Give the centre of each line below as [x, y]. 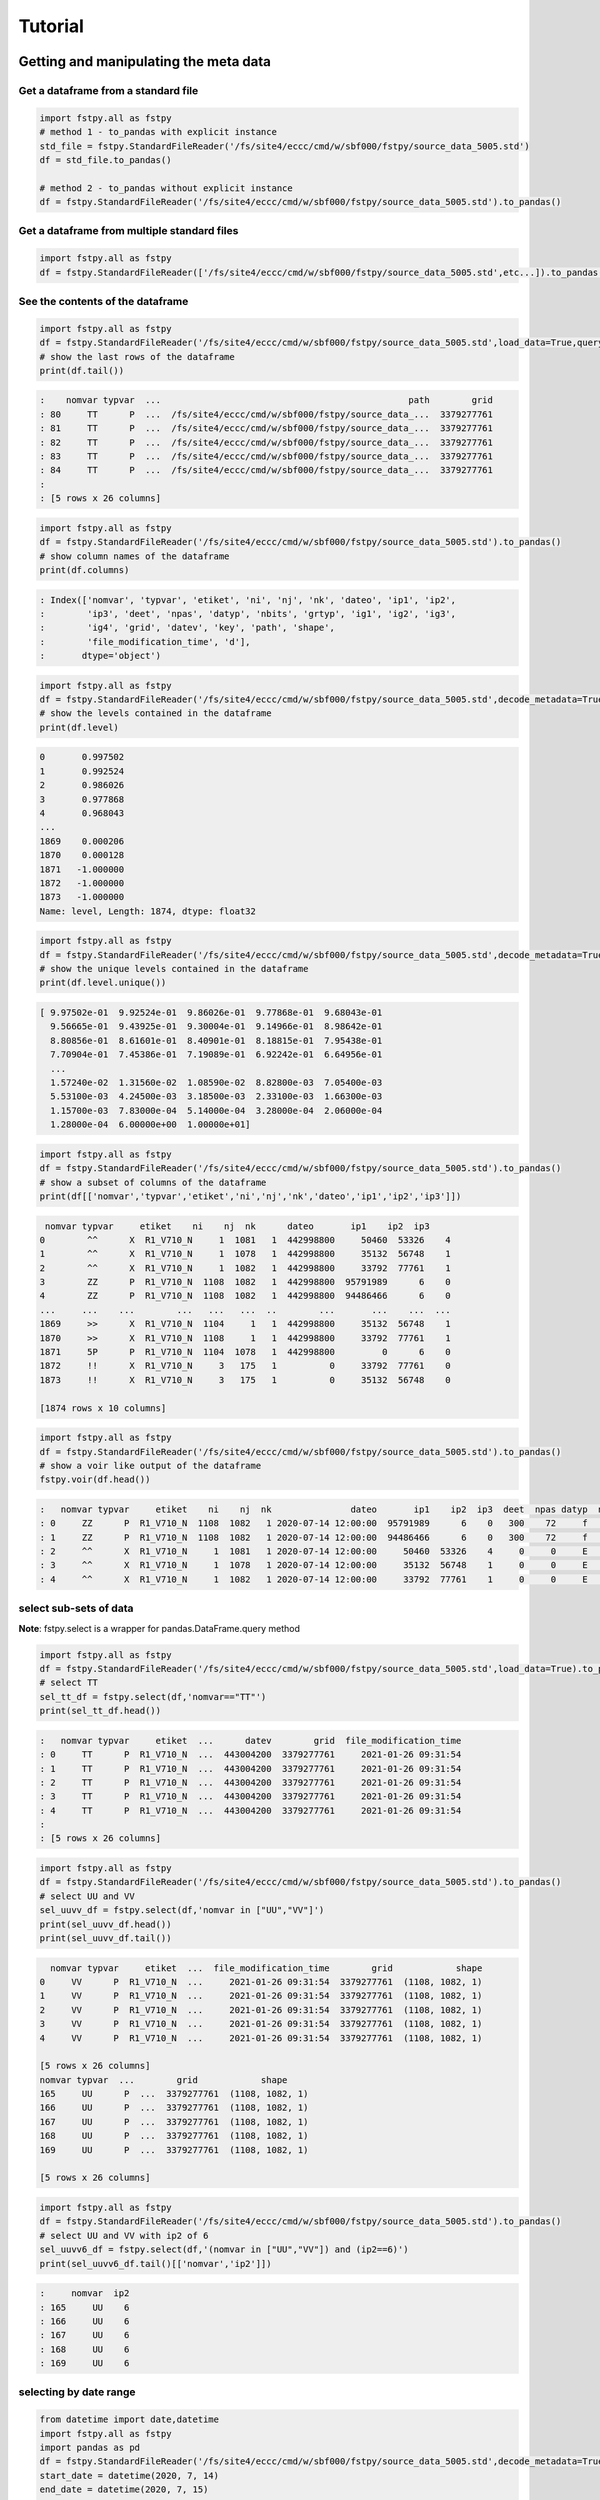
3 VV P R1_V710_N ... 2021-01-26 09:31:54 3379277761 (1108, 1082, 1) [261, 2024]
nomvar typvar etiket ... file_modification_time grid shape [266, 1968]
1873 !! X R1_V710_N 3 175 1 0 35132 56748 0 [245, 1379]
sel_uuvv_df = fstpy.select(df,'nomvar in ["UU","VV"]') [182, 1910]
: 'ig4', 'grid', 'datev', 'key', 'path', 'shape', [187, 628]
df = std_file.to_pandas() [105, 159]
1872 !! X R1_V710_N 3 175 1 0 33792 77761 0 [245, 1366]
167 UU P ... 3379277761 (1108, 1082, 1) [174, 2121]
